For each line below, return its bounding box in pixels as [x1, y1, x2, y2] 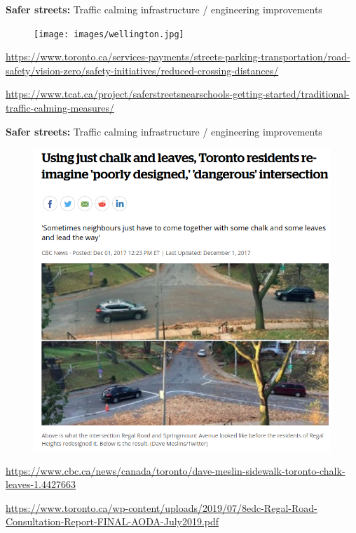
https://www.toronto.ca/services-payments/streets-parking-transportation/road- [6, 49, 350, 64]
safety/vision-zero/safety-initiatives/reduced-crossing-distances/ [6, 62, 279, 77]
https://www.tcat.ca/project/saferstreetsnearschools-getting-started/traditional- [6, 86, 350, 101]
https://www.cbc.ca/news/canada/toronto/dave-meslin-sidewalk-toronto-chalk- [6, 463, 345, 478]
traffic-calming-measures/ [6, 100, 114, 115]
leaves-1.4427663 [6, 477, 76, 492]
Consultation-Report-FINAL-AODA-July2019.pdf [6, 514, 219, 529]
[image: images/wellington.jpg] [34, 29, 184, 39]
